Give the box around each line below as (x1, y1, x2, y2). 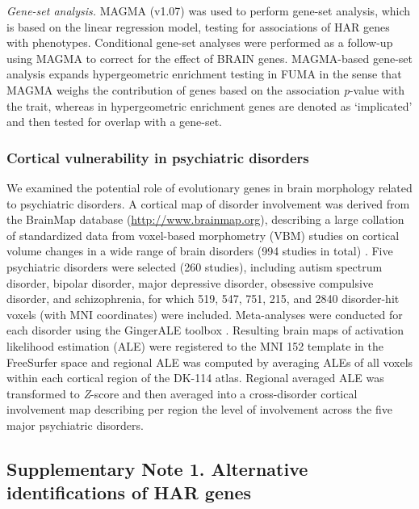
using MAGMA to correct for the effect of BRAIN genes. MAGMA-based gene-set (6, 49, 413, 66)
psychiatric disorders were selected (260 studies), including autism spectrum (6, 258, 383, 275)
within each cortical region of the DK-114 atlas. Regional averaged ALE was (6, 369, 384, 386)
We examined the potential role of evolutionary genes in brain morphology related (6, 179, 413, 196)
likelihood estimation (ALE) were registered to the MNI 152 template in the (6, 337, 383, 354)
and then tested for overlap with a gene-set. (6, 113, 222, 130)
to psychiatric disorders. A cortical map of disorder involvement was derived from (6, 195, 410, 212)
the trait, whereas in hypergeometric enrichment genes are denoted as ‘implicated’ (6, 97, 413, 114)
